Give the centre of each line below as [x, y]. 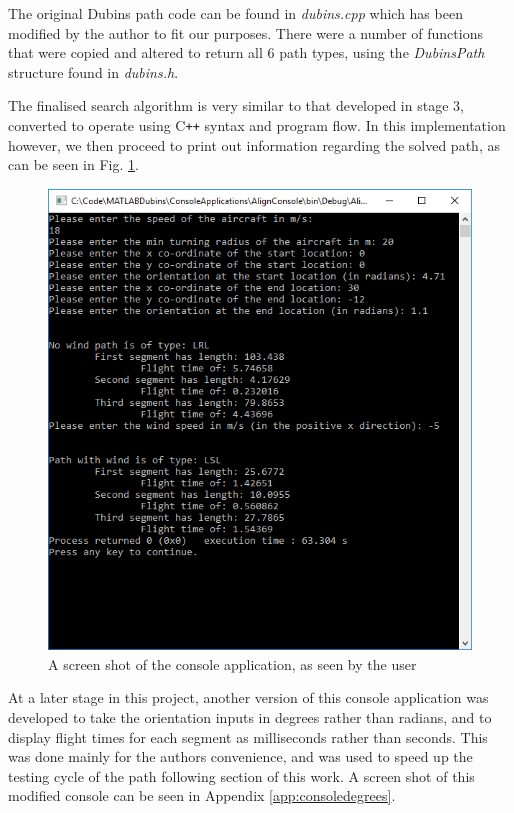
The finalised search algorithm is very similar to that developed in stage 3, [236, 105]
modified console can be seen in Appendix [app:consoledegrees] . [202, 795]
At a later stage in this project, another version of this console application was [248, 697]
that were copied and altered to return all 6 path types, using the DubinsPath [246, 52]
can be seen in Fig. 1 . [73, 164]
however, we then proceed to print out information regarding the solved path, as [254, 144]
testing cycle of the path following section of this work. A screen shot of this [241, 775]
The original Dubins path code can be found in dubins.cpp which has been [235, 13]
